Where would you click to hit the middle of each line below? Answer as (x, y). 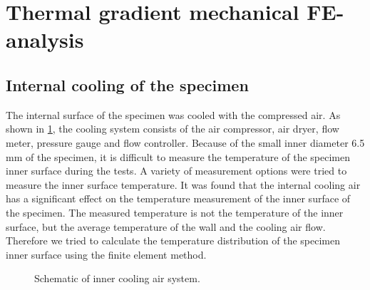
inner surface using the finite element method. (106, 254)
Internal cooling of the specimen (127, 84)
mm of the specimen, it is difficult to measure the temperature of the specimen (178, 156)
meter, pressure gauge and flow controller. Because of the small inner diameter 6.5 (185, 142)
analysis (45, 40)
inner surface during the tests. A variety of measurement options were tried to (176, 171)
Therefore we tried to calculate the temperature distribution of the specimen (173, 240)
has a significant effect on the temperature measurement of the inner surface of (178, 198)
